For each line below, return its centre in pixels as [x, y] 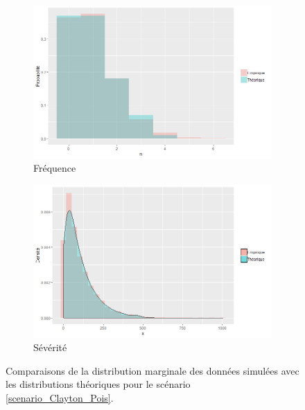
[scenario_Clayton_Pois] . [60, 397]
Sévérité [50, 347]
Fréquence [55, 168]
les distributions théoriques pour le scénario [98, 384]
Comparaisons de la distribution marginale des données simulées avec [152, 370]
